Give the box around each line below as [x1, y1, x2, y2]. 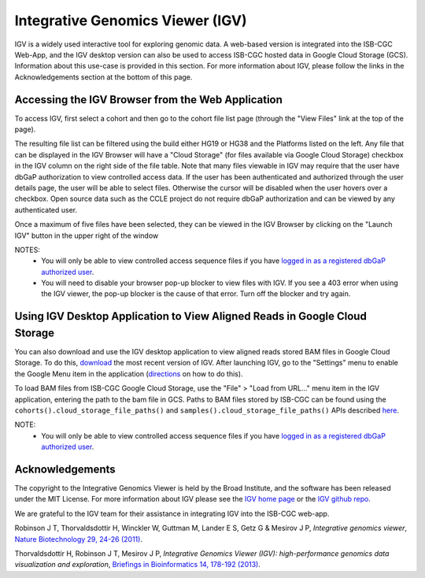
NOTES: [14, 245, 41, 254]
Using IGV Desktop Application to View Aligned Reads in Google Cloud [14, 309, 368, 323]
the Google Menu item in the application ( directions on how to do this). [14, 369, 243, 378]
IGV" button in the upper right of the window [14, 231, 159, 240]
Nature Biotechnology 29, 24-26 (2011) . [14, 534, 143, 543]
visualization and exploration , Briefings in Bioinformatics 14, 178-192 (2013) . [14, 560, 261, 569]
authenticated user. [14, 205, 78, 214]
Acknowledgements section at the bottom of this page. [14, 72, 193, 82]
